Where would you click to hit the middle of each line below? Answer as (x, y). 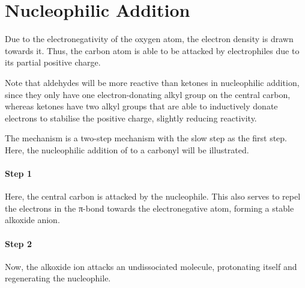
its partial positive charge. (53, 62)
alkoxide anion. (32, 220)
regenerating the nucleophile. (58, 278)
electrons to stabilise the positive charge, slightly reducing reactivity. (131, 118)
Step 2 (18, 243)
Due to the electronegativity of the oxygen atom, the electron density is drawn (149, 39)
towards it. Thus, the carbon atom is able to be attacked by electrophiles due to (152, 50)
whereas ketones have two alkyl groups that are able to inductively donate (141, 106)
